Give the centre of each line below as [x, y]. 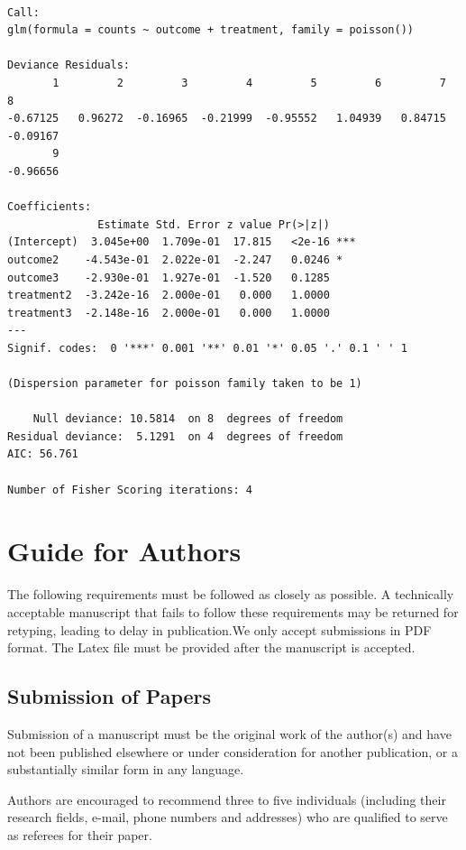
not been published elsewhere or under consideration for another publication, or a [233, 751]
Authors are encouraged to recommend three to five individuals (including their [227, 799]
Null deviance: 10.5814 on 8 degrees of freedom [188, 419]
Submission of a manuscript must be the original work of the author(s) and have [229, 733]
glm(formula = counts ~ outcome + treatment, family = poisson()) [211, 30]
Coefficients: [50, 207]
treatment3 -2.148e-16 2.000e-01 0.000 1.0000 [169, 313]
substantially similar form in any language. [126, 769]
